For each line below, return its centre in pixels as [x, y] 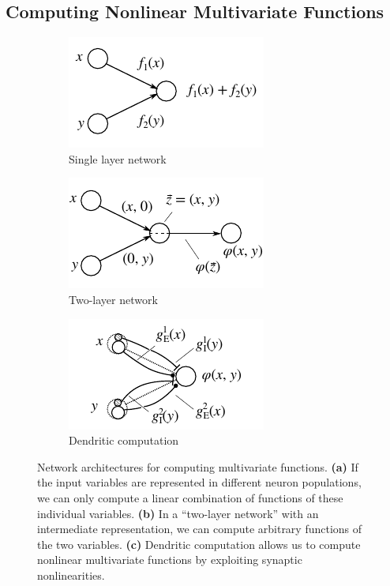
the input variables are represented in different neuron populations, [199, 482]
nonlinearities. [71, 575]
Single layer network [118, 158]
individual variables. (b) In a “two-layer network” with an [178, 513]
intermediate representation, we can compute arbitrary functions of [200, 529]
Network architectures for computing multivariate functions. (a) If [198, 466]
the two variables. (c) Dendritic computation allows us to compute [199, 544]
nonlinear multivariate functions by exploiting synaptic [170, 560]
